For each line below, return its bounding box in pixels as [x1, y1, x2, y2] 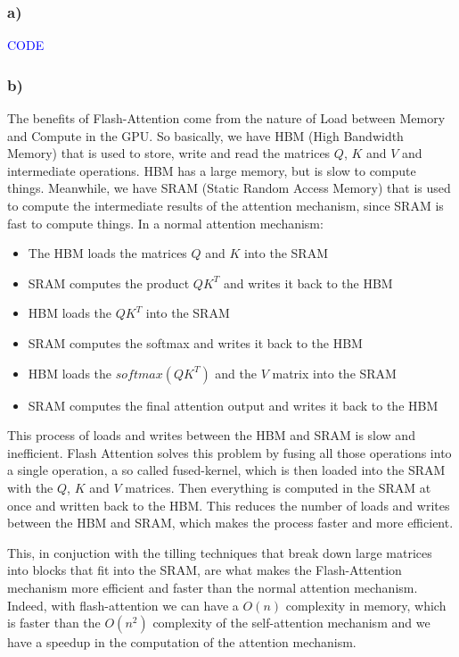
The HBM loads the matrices [28, 244, 187, 262]
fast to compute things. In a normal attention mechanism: [7, 213, 324, 232]
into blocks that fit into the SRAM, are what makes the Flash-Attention [7, 561, 402, 579]
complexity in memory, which [285, 595, 447, 614]
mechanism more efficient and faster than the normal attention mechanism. [7, 578, 418, 596]
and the [215, 363, 257, 382]
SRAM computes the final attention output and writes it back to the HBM [28, 395, 439, 414]
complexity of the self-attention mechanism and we [152, 613, 430, 632]
